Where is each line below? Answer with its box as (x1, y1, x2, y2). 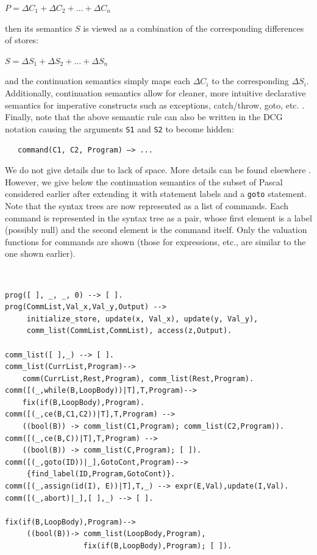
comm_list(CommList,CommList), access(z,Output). (26, 326, 232, 335)
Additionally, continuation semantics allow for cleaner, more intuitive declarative (5, 86, 306, 99)
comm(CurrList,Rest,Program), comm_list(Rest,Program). (22, 374, 254, 383)
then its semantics (5, 21, 73, 34)
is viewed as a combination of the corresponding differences (83, 21, 304, 34)
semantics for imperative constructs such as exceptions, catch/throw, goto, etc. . (5, 98, 305, 111)
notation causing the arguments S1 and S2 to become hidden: (5, 122, 234, 135)
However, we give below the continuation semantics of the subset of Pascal (5, 175, 283, 188)
